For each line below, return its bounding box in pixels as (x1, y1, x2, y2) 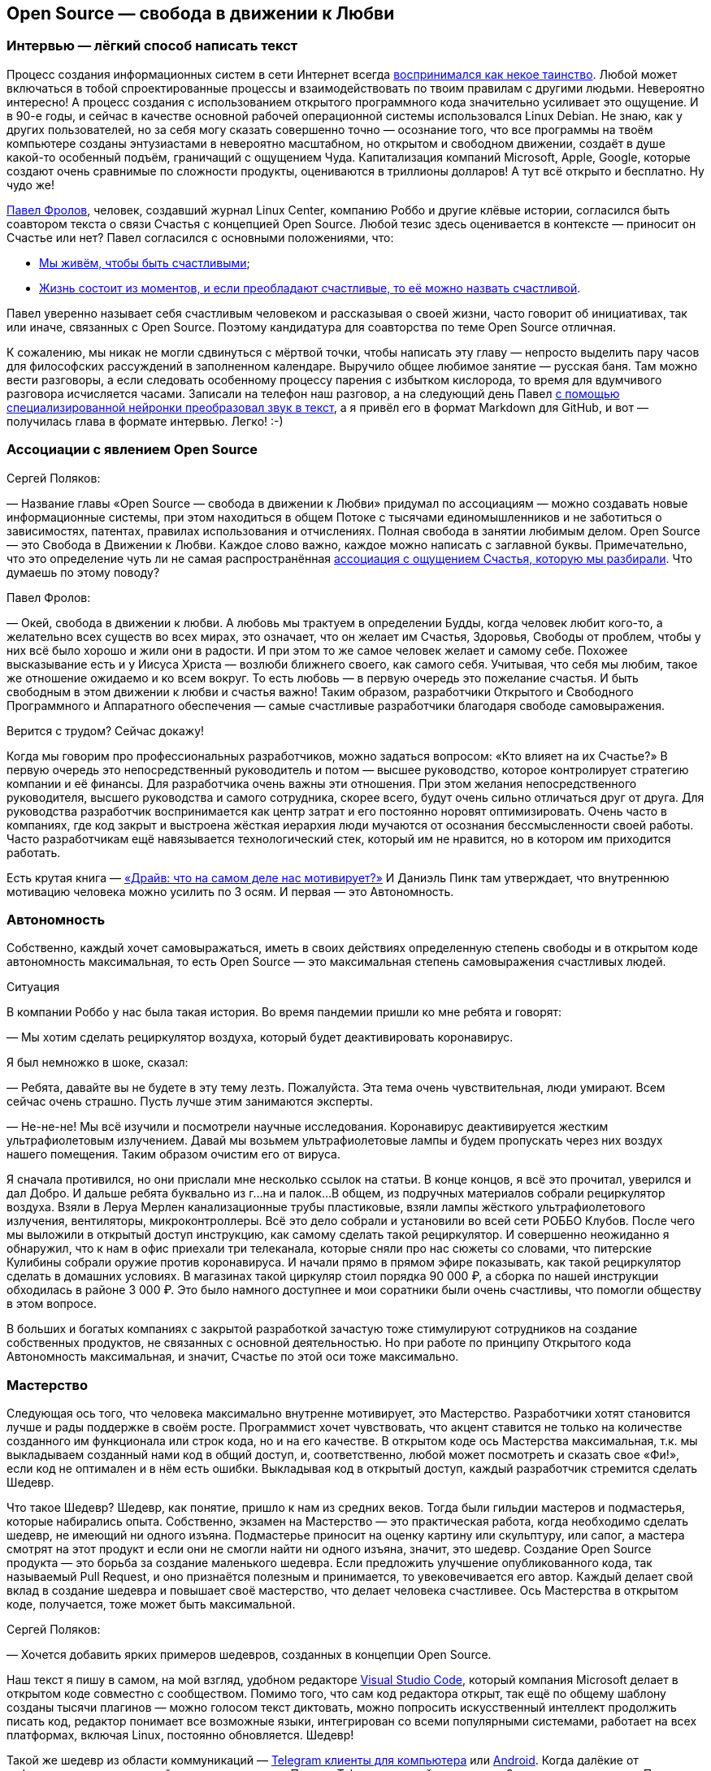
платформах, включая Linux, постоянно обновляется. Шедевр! (7, 1728, 354, 1743)
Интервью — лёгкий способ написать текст (7, 37, 298, 54)
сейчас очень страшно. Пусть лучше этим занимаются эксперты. (7, 1094, 373, 1109)
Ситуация (7, 980, 60, 994)
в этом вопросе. (7, 1297, 97, 1311)
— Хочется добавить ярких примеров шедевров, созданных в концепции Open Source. (7, 1648, 492, 1662)
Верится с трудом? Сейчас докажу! (7, 723, 205, 738)
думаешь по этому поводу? (7, 565, 160, 579)
